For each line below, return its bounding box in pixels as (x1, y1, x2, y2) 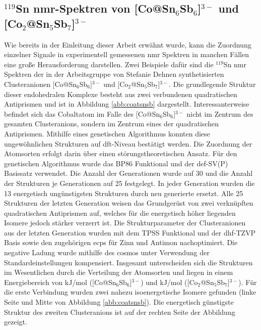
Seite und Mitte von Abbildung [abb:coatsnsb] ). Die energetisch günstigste (4, 297, 234, 307)
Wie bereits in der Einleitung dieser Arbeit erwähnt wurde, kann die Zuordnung (4, 39, 251, 50)
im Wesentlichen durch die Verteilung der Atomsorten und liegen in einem (4, 267, 233, 277)
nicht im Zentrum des (186, 108, 253, 119)
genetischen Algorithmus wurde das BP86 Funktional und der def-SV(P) (4, 158, 228, 168)
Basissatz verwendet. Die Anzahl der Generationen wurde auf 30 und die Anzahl (4, 168, 253, 178)
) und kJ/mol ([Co (141, 276, 198, 287)
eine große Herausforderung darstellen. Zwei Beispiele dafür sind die (4, 59, 214, 69)
